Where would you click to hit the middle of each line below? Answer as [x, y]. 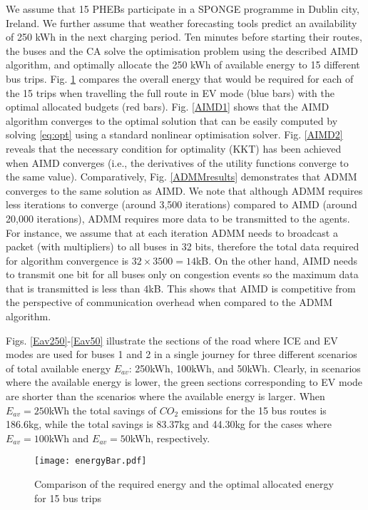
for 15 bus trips [68, 498]
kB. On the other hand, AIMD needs [277, 260]
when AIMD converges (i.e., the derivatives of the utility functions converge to [177, 162]
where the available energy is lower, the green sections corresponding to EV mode [184, 382]
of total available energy [58, 368]
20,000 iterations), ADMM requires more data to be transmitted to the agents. [178, 218]
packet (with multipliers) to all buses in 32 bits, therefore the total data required [183, 246]
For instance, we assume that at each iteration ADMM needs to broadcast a [172, 232]
